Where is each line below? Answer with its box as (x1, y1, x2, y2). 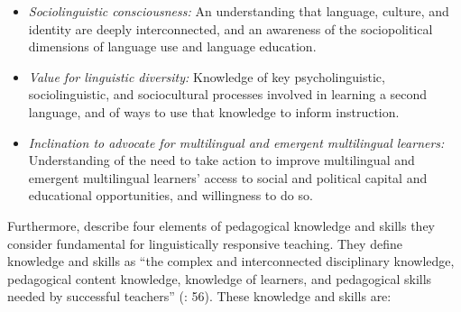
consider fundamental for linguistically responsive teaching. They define (7, 234, 402, 252)
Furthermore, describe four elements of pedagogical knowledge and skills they (7, 216, 435, 234)
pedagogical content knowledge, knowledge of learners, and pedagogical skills (7, 269, 432, 288)
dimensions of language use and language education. (28, 37, 317, 56)
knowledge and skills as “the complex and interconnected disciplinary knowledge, (7, 252, 455, 271)
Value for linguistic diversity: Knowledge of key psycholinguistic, (28, 67, 385, 86)
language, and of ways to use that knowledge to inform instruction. (28, 102, 400, 121)
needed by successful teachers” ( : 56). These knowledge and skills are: (7, 287, 392, 306)
